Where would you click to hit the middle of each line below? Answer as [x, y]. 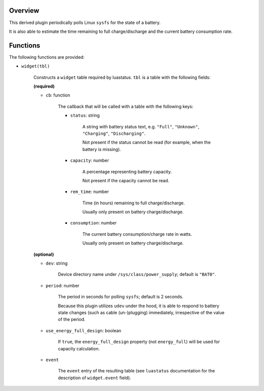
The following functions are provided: [47, 57]
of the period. [72, 319]
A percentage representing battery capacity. [127, 171]
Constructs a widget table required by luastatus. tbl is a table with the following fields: [122, 77]
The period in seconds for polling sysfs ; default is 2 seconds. [121, 297]
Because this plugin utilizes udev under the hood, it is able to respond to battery [139, 306]
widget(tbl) [35, 66]
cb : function [58, 95]
